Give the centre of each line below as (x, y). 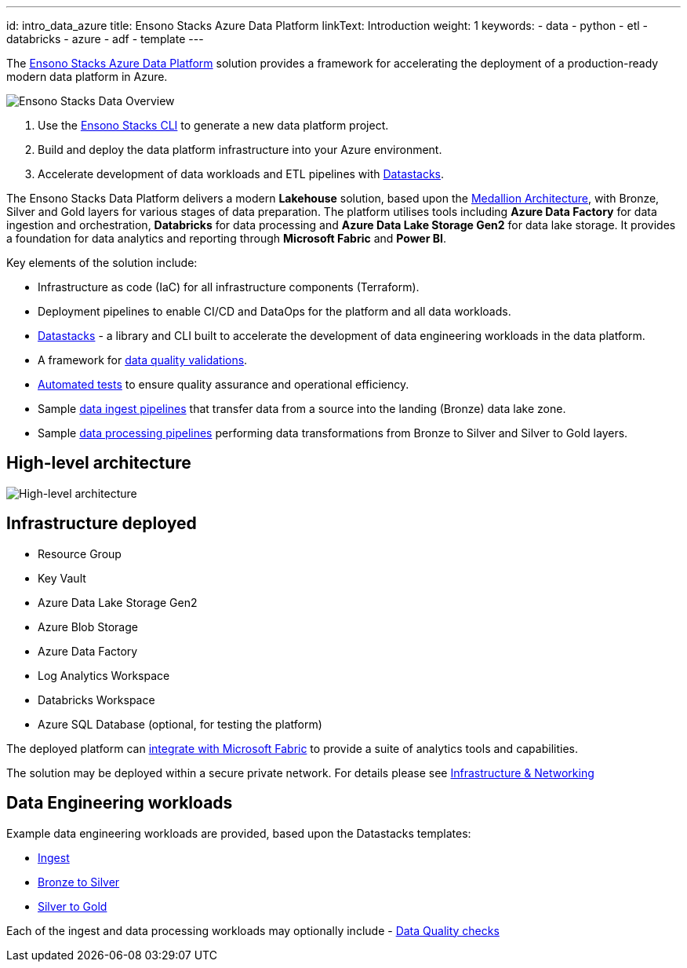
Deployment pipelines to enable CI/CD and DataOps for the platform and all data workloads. (274, 311)
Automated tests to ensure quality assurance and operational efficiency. (224, 384)
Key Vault (62, 578)
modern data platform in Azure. (87, 77)
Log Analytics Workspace (104, 675)
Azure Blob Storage (88, 626)
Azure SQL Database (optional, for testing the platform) (180, 724)
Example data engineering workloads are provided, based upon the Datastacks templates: (239, 833)
